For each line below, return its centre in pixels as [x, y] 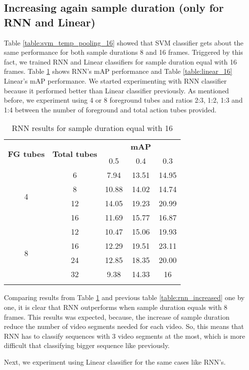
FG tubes [26, 153]
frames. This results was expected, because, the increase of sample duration [117, 316]
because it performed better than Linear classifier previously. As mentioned [116, 90]
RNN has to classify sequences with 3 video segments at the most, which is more [124, 336]
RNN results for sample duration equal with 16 [92, 128]
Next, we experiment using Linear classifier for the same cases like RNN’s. [115, 361]
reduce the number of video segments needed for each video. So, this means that [124, 326]
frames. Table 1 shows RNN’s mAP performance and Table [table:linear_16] [118, 71]
